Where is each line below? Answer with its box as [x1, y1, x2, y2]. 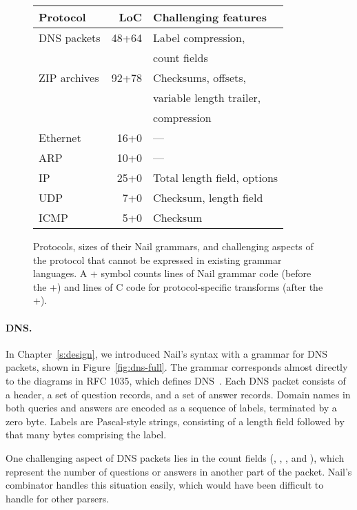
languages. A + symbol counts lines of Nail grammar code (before [33, 266, 312, 280]
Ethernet [39, 130, 81, 145]
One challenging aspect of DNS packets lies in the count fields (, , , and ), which [6, 450, 345, 465]
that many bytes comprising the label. [6, 427, 167, 442]
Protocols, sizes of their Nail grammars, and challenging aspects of [33, 239, 314, 253]
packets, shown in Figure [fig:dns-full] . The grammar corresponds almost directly [6, 360, 348, 374]
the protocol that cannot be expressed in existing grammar [33, 252, 282, 267]
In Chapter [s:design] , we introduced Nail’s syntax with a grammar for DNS [6, 346, 328, 360]
